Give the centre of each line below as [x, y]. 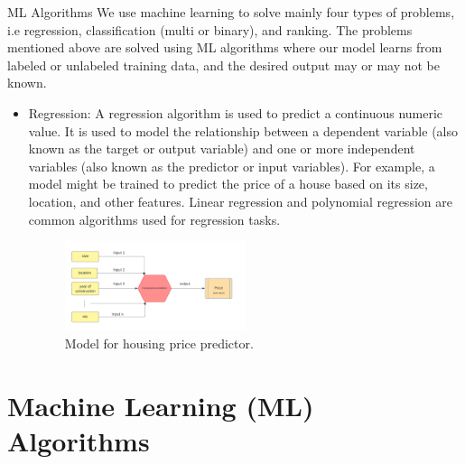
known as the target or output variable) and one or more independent [222, 148]
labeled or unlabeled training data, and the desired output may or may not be [224, 65]
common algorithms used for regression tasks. [154, 219]
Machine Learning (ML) [161, 405]
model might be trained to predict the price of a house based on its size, [228, 184]
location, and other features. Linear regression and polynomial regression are [240, 201]
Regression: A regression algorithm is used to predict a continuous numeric [236, 112]
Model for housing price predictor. [159, 343]
